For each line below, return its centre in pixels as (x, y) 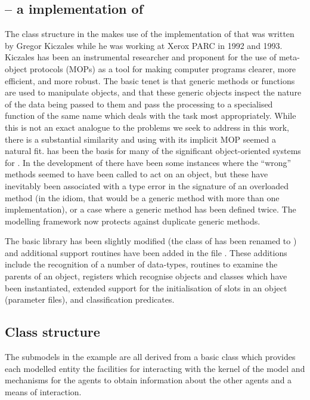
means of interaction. (43, 391)
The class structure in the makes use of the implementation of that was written (150, 34)
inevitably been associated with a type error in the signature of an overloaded (147, 185)
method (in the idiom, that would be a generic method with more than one (142, 197)
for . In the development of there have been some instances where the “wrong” (148, 162)
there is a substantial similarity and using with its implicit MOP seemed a (141, 139)
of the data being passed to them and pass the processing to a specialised (139, 104)
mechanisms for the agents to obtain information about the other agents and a (148, 380)
